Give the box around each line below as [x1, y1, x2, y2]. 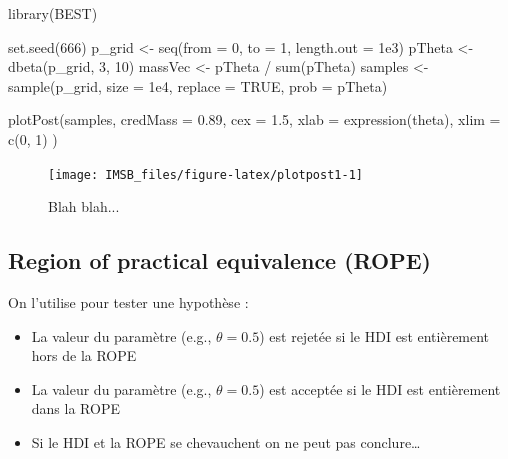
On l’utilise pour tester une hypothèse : [8, 292, 249, 313]
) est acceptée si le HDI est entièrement [259, 378, 501, 399]
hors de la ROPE [31, 345, 137, 366]
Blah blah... [48, 196, 120, 217]
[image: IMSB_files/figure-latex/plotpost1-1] [48, 167, 363, 182]
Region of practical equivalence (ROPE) [8, 245, 431, 276]
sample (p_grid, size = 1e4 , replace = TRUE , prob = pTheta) [8, 75, 388, 96]
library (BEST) [8, 3, 98, 23]
